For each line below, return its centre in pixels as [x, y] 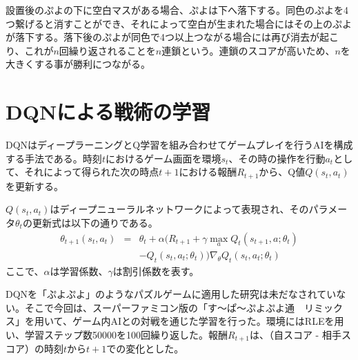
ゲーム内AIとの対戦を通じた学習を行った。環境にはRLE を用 [208, 321]
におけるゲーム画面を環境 [163, 158]
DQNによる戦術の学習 [108, 112]
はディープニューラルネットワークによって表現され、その [179, 209]
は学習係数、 [79, 271]
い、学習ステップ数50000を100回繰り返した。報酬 [117, 334]
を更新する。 [34, 186]
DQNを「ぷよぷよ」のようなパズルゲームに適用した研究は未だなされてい [171, 294]
